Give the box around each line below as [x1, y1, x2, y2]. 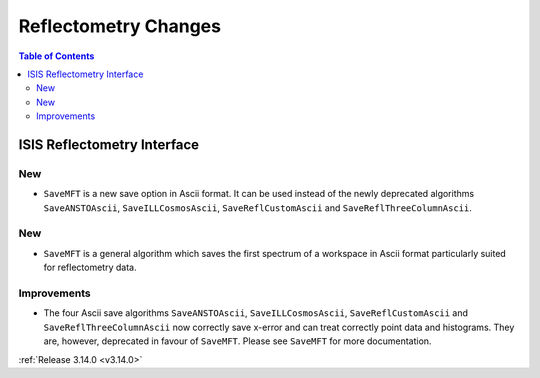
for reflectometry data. [43, 261, 137, 274]
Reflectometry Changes [18, 15, 222, 37]
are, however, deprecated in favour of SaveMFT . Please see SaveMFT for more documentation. [43, 335, 432, 347]
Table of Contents [18, 50, 95, 62]
